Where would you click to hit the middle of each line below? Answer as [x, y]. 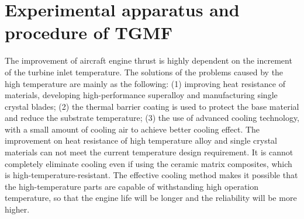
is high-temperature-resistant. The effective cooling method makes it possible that [151, 175]
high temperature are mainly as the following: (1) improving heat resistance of [145, 83]
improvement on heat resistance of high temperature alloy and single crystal [141, 140]
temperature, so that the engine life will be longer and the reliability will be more [151, 198]
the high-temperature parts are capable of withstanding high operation [132, 186]
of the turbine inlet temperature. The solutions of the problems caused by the [144, 72]
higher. [17, 209]
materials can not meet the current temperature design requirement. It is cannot [149, 152]
